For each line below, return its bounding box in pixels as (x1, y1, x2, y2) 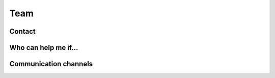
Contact (9, 27, 36, 36)
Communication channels (9, 60, 93, 68)
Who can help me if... (9, 43, 78, 52)
